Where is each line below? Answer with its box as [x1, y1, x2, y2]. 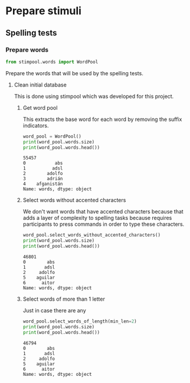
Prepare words [5, 46, 48, 54]
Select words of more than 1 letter [22, 295, 106, 302]
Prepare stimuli [5, 4, 82, 18]
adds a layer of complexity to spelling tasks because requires [22, 215, 172, 222]
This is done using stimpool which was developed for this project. [14, 92, 174, 100]
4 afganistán [22, 181, 63, 187]
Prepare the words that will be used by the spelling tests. [5, 69, 144, 76]
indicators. [22, 122, 49, 129]
